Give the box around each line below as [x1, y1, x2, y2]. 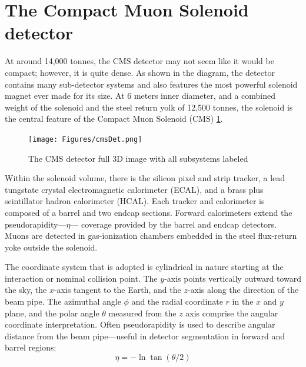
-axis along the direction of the [187, 283, 299, 296]
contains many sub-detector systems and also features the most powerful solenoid [5, 78, 298, 90]
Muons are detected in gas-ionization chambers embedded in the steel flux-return [5, 229, 297, 242]
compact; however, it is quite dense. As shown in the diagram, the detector [5, 66, 275, 78]
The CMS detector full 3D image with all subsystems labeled [28, 152, 248, 164]
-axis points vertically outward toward [164, 272, 301, 284]
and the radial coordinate [131, 295, 223, 308]
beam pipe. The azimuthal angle [5, 295, 121, 308]
